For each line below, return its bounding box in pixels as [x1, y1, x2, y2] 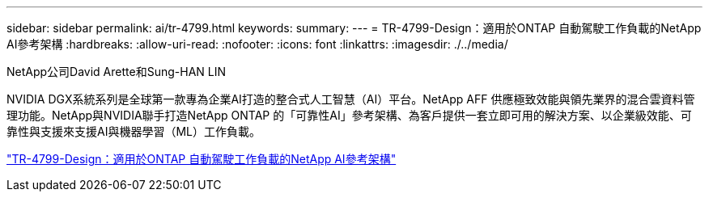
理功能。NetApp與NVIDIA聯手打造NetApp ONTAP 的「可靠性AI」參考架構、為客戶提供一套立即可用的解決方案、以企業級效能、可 [6, 108, 692, 122]
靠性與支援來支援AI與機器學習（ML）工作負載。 [6, 124, 261, 138]
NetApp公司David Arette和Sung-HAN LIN [6, 65, 226, 78]
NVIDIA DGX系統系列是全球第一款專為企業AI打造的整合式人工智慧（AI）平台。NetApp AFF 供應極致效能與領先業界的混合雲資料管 [6, 92, 695, 106]
